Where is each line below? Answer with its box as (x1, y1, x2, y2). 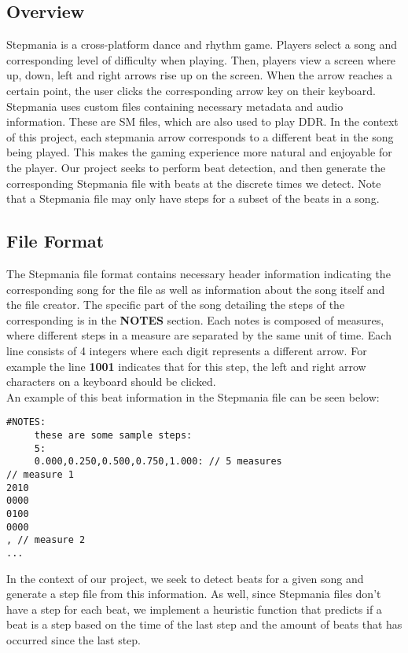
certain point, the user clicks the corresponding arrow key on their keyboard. (6, 82, 376, 98)
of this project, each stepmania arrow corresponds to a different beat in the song (6, 128, 394, 145)
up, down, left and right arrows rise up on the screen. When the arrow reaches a (6, 67, 392, 83)
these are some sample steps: (34, 429, 193, 441)
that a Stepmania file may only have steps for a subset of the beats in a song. (6, 190, 380, 207)
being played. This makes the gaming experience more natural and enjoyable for (6, 144, 392, 160)
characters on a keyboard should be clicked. (6, 373, 216, 390)
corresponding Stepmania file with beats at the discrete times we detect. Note (6, 174, 381, 191)
